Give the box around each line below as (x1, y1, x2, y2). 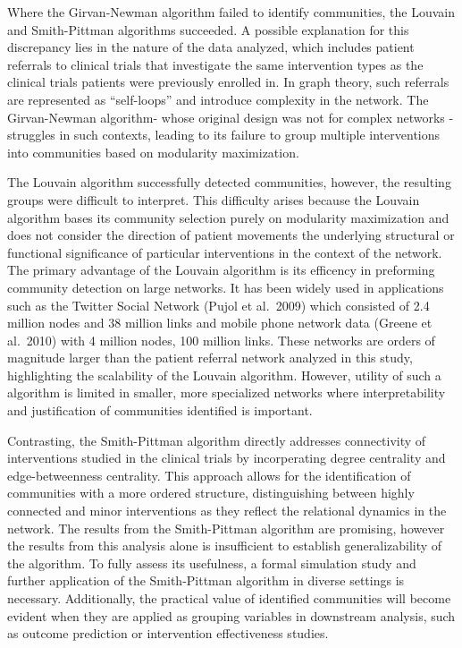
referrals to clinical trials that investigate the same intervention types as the (7, 55, 424, 73)
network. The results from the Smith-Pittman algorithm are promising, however (7, 518, 445, 537)
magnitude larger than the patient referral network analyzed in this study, (7, 348, 413, 367)
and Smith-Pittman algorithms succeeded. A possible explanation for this (7, 20, 409, 38)
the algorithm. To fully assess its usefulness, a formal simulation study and (7, 553, 416, 572)
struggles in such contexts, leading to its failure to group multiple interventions (7, 125, 441, 144)
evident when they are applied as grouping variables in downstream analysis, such (7, 606, 456, 625)
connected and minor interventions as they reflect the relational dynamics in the (7, 501, 447, 520)
